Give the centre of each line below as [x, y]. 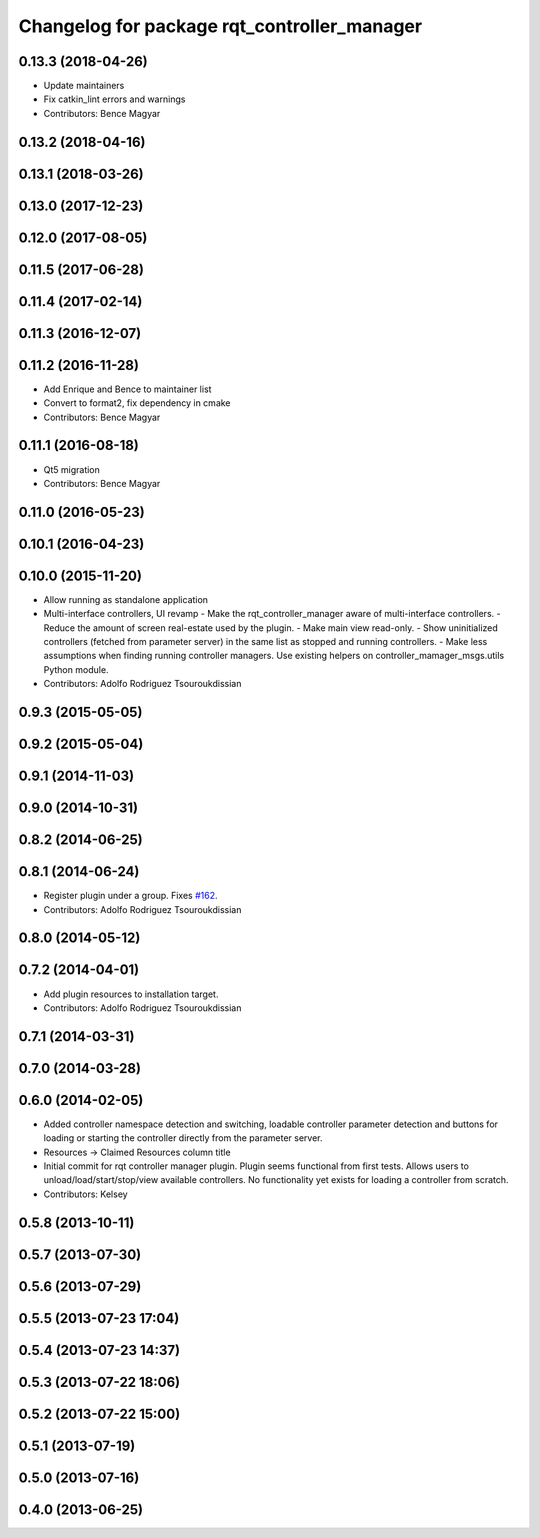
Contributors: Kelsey [86, 1194]
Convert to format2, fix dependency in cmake [137, 403]
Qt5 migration [71, 469]
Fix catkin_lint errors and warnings [114, 99]
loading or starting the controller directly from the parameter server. [183, 1138]
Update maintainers [84, 86]
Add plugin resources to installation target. [131, 994]
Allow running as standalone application [126, 599]
